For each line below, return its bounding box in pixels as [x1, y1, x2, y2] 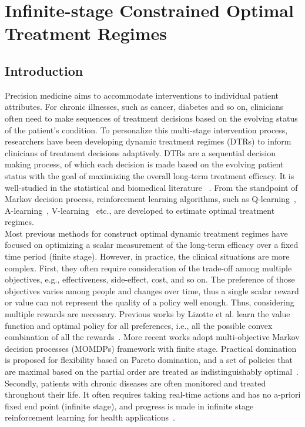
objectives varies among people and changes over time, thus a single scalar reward [5, 284, 299, 297]
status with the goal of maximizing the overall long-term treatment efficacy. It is [5, 169, 294, 181]
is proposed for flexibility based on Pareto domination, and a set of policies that [5, 354, 293, 366]
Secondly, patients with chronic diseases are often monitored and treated [5, 376, 266, 389]
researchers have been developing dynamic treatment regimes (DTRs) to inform [5, 135, 291, 147]
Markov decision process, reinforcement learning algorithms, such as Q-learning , [5, 193, 296, 205]
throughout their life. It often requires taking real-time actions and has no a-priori [5, 388, 301, 401]
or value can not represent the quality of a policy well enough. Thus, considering [5, 296, 294, 308]
